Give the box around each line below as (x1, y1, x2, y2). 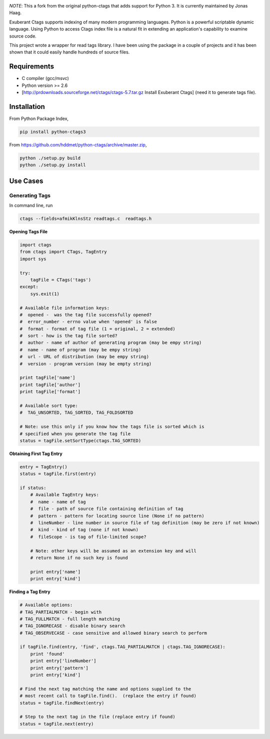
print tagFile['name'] (19, 375, 75, 381)
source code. (9, 33, 37, 39)
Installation (9, 102, 45, 111)
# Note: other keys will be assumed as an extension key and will (30, 548, 197, 554)
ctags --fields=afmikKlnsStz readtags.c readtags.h (19, 216, 152, 222)
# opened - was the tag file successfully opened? (19, 312, 152, 317)
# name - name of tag (30, 499, 86, 505)
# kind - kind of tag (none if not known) (30, 527, 138, 533)
